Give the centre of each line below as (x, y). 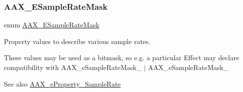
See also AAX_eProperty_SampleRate (62, 83)
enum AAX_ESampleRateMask (52, 25)
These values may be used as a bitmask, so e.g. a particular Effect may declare (122, 57)
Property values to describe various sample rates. (77, 41)
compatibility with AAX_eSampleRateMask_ (73, 67)
